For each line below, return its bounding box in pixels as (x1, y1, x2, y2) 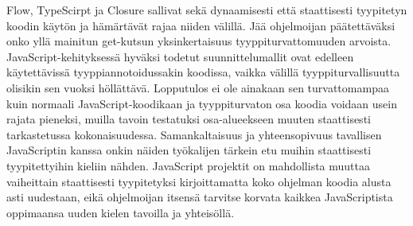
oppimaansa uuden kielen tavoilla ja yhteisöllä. (6, 204, 235, 220)
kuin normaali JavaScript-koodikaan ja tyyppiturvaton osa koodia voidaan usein (6, 95, 397, 111)
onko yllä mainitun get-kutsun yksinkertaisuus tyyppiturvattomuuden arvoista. (6, 33, 392, 49)
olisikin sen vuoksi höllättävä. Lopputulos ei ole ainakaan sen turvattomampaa (6, 79, 389, 95)
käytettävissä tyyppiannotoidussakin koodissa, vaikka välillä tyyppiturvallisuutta (6, 64, 400, 80)
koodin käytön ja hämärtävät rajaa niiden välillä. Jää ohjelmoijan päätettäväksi (6, 17, 395, 33)
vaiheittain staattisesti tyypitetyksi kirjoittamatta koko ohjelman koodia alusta (6, 173, 392, 189)
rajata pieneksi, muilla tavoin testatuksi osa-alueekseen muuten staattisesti (6, 111, 371, 127)
